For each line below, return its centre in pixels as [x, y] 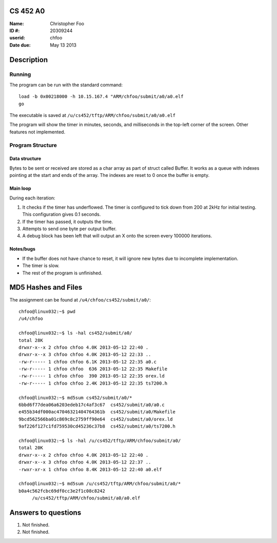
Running [20, 74]
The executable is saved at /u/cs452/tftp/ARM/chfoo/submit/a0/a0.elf [93, 115]
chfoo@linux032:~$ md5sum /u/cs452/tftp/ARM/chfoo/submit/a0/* [100, 484]
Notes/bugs [23, 249]
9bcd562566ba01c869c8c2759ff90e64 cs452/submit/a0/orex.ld [96, 419]
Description [29, 60]
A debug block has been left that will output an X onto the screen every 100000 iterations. [117, 236]
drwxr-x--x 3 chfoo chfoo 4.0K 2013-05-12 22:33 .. [85, 355]
